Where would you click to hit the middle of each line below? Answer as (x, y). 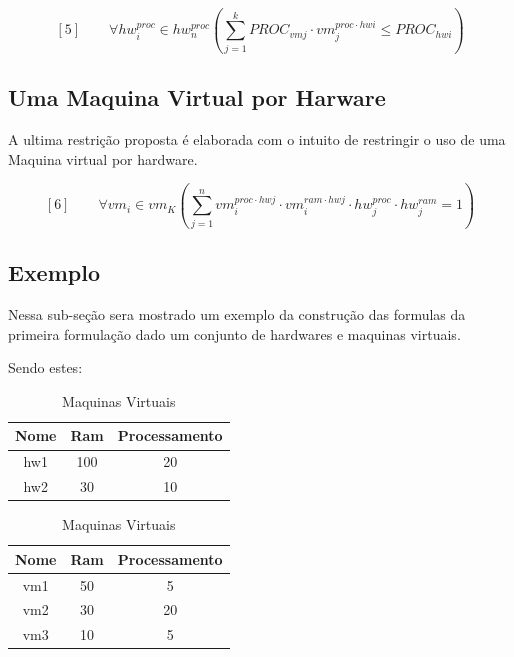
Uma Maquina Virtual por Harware (197, 97)
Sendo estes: (45, 367)
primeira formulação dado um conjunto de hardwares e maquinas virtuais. (234, 333)
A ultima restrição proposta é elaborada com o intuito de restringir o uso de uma (257, 138)
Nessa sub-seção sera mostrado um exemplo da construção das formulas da (237, 314)
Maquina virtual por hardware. (103, 158)
